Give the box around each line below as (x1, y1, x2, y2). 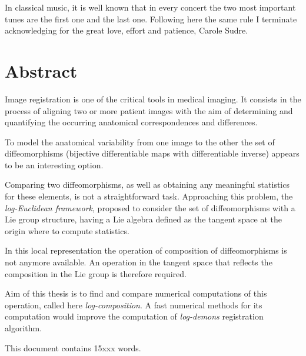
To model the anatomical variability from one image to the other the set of (5, 135, 275, 148)
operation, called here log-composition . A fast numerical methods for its (5, 298, 262, 311)
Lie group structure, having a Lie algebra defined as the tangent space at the (5, 213, 282, 225)
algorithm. (5, 322, 42, 334)
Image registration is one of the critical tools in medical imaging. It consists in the (5, 92, 301, 105)
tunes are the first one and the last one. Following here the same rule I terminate (5, 12, 297, 25)
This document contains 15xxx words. (5, 341, 141, 354)
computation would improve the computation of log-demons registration (5, 310, 264, 322)
